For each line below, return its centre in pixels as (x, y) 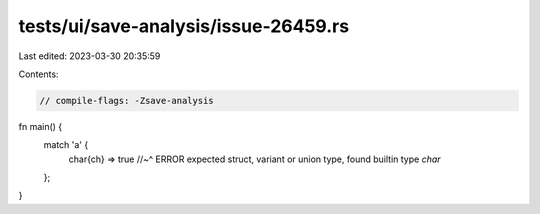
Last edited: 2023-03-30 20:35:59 (89, 56)
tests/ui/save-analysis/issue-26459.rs (184, 26)
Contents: (38, 74)
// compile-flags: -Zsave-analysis (126, 100)
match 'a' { (66, 145)
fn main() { (40, 126)
